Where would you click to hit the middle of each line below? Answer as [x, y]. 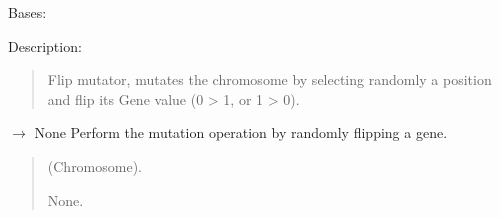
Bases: [27, 12]
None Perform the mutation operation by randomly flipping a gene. [241, 132]
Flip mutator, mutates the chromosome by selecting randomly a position [269, 79]
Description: [45, 45]
